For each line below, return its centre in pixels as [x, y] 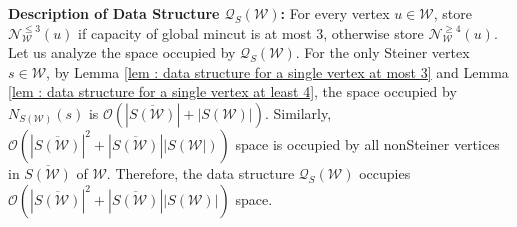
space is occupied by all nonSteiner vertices [367, 143]
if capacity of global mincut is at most [195, 32]
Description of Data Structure [114, 13]
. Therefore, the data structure [200, 172]
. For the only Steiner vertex [382, 52]
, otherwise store [373, 32]
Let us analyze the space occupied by [122, 52]
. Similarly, [298, 112]
